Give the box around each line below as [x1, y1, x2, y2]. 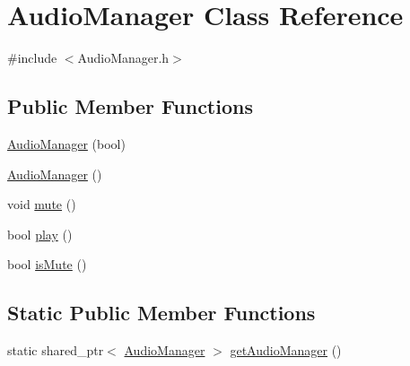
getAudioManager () [230, 341, 342, 360]
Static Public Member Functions [7, 299, 316, 327]
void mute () [7, 195, 76, 213]
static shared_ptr [7, 341, 104, 360]
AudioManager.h [77, 48, 170, 67]
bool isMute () [7, 255, 87, 274]
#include [7, 48, 57, 67]
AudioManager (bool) [7, 134, 126, 152]
